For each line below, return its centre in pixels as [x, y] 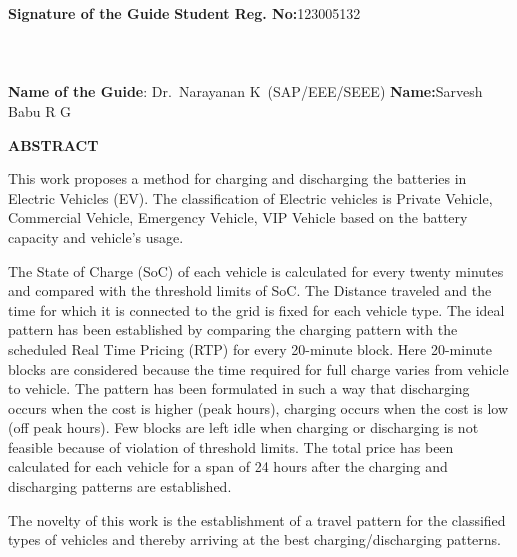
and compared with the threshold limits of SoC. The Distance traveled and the [250, 290]
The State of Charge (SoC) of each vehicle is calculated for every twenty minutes [256, 270]
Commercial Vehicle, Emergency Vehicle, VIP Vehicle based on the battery [238, 217]
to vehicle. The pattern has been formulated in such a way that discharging [239, 388]
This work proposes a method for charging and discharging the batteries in [237, 178]
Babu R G [40, 110]
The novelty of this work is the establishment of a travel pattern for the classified [257, 519]
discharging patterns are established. [120, 486]
